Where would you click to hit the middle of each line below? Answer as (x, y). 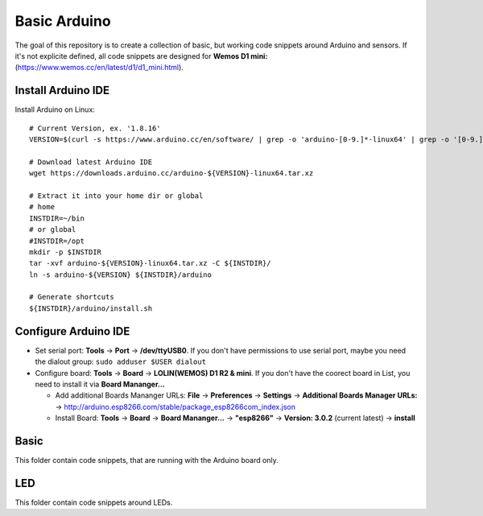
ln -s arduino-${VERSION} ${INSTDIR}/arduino (121, 275)
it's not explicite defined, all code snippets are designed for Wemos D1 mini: (141, 56)
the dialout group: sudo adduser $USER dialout (121, 361)
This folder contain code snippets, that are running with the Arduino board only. (147, 460)
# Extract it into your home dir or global (116, 196)
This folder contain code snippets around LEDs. (94, 502)
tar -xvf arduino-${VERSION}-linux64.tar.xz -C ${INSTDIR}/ (150, 263)
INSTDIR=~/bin (57, 218)
